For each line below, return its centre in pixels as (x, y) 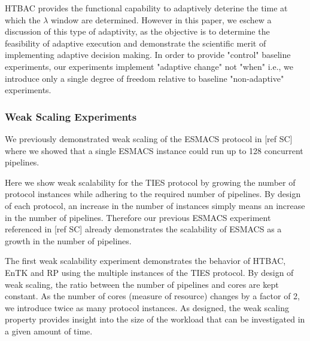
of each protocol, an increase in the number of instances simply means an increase (155, 205)
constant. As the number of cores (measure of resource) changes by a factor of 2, (152, 296)
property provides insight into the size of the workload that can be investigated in (155, 319)
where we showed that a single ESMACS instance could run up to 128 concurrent (154, 150)
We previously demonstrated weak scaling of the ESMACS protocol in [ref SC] (149, 138)
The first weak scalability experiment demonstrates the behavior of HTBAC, (145, 261)
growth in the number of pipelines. (68, 240)
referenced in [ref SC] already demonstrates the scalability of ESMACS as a (143, 229)
